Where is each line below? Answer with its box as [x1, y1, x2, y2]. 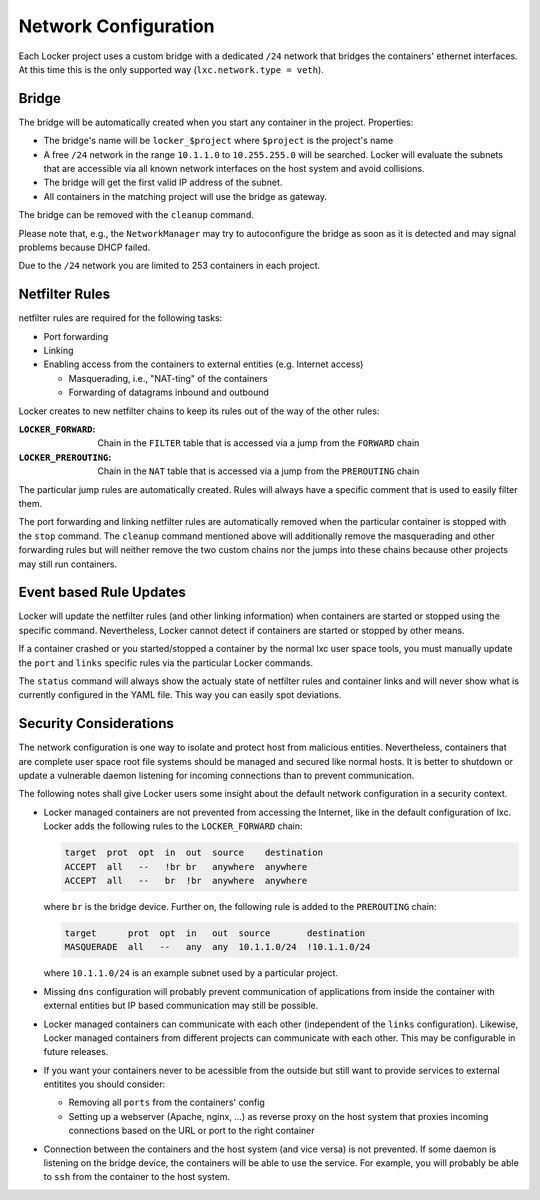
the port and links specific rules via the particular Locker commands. [18, 656, 314, 669]
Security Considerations [18, 715, 175, 732]
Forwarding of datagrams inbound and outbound [68, 386, 270, 399]
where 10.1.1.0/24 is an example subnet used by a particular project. [43, 967, 339, 979]
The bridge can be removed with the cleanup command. [18, 209, 254, 221]
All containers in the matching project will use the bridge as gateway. [43, 190, 327, 202]
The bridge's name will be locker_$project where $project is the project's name [43, 135, 394, 147]
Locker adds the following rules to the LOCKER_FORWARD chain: [43, 820, 304, 832]
